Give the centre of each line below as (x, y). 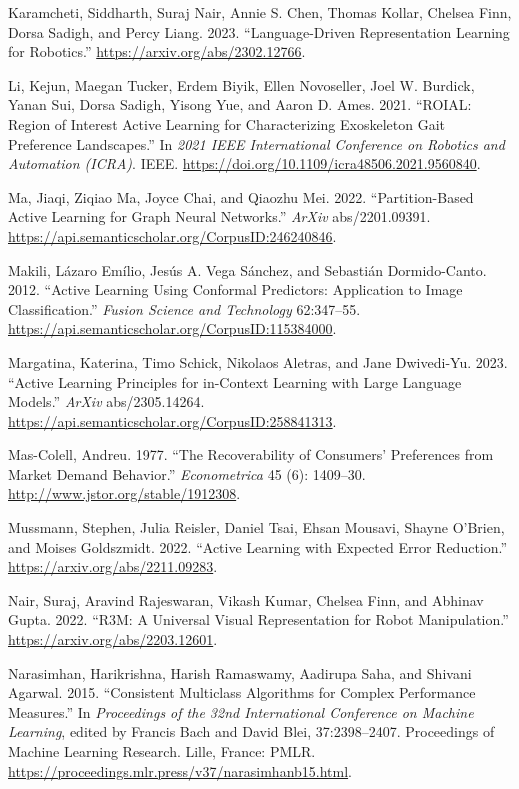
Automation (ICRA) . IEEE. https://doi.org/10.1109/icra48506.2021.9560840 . (244, 163)
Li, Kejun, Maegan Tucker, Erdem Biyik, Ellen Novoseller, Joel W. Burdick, (241, 84)
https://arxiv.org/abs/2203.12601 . (113, 639)
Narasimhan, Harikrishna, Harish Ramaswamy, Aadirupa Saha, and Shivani (240, 672)
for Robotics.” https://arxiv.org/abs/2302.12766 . (157, 51)
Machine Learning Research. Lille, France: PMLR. (162, 751)
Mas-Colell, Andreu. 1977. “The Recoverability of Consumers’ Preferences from (251, 454)
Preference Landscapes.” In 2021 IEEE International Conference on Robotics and (256, 143)
